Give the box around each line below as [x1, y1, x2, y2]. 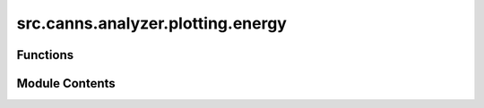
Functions [16, 47, 74, 62]
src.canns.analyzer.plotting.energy [16, 13, 287, 33]
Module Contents [16, 76, 116, 91]
